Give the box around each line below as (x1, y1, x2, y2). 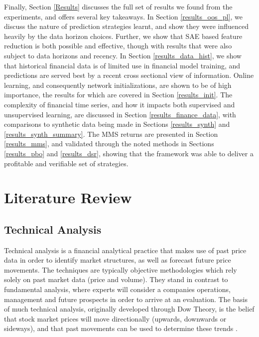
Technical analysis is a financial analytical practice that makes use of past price (4, 245, 247, 255)
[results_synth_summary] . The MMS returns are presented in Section (4, 128, 218, 139)
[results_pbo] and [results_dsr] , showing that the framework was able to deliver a (4, 148, 254, 158)
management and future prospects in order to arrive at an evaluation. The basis (4, 294, 248, 304)
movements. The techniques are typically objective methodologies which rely (4, 264, 237, 275)
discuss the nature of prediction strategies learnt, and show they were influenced (4, 21, 249, 31)
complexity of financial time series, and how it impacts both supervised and (4, 99, 235, 109)
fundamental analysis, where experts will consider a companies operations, (4, 284, 231, 295)
